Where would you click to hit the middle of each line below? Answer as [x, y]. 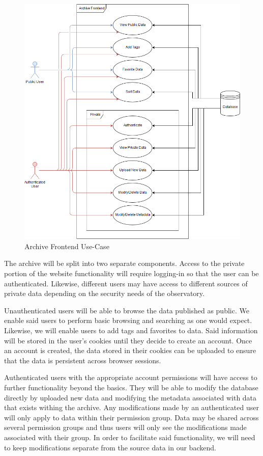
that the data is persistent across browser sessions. [83, 360]
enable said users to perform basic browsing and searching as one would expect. [128, 320]
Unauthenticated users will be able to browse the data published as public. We [127, 310]
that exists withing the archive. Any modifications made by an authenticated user [131, 407]
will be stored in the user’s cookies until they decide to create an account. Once [128, 340]
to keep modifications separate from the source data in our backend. [110, 447]
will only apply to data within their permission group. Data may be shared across [131, 417]
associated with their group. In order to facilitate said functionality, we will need [130, 437]
